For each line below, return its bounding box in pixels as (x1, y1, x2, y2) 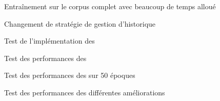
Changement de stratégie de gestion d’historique (4, 18, 156, 29)
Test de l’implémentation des (4, 35, 95, 46)
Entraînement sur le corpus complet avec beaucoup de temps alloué (4, 1, 216, 11)
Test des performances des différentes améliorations (4, 87, 165, 97)
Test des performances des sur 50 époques (4, 70, 135, 80)
